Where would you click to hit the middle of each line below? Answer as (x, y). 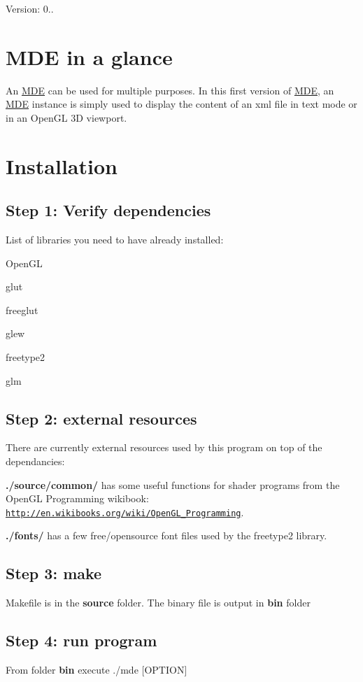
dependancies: (35, 461)
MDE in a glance (89, 56)
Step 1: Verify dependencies (108, 210)
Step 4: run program (81, 640)
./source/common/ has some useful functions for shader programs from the (173, 484)
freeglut (22, 310)
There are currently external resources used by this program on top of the (164, 447)
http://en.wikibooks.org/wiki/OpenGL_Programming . (125, 512)
